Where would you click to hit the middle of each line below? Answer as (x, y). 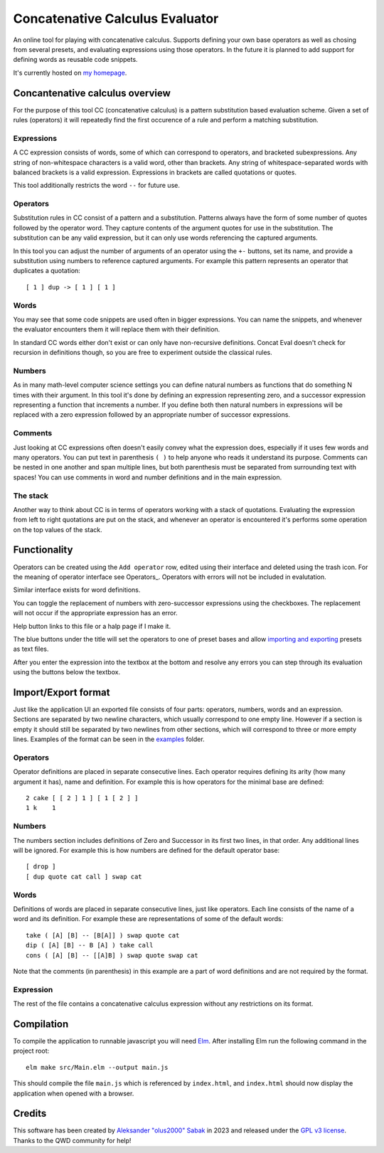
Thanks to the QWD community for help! (72, 1140)
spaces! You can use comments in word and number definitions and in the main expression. (148, 477)
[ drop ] (41, 867)
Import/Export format (62, 692)
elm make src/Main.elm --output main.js (97, 1067)
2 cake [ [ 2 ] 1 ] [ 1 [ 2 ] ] (82, 798)
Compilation (41, 1024)
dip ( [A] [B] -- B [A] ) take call (90, 945)
